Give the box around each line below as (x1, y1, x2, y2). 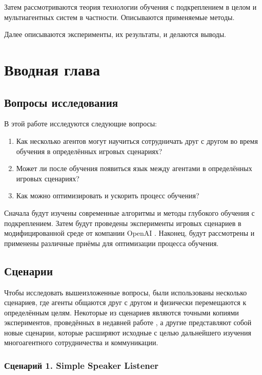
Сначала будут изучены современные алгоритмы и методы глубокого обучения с (4, 207, 255, 218)
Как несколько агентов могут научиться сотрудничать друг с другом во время (16, 135, 258, 146)
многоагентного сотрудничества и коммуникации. (4, 337, 158, 348)
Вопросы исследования (4, 94, 118, 110)
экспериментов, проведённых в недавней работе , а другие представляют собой (4, 317, 252, 328)
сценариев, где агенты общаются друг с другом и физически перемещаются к (4, 297, 247, 308)
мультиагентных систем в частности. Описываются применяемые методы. (4, 11, 235, 22)
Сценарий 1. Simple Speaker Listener (4, 359, 159, 371)
